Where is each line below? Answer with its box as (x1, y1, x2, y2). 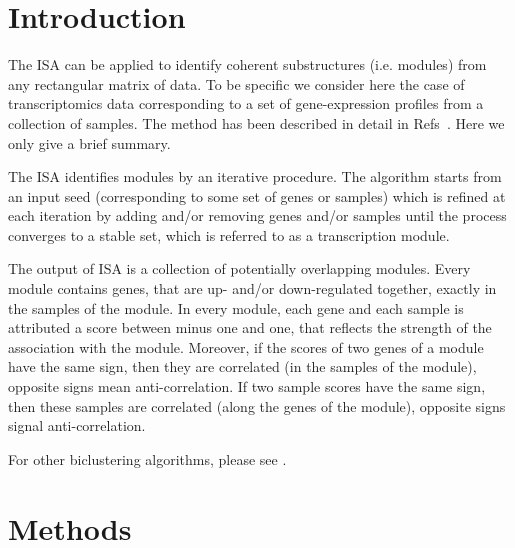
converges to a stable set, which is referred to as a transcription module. (8, 224, 450, 245)
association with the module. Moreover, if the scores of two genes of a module (8, 336, 484, 357)
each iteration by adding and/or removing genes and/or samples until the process (8, 205, 507, 226)
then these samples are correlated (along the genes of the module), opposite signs (8, 395, 506, 416)
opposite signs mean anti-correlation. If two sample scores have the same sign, (8, 376, 486, 397)
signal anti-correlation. (8, 415, 146, 436)
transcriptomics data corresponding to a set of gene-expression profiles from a (8, 93, 484, 114)
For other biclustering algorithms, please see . (8, 448, 287, 469)
